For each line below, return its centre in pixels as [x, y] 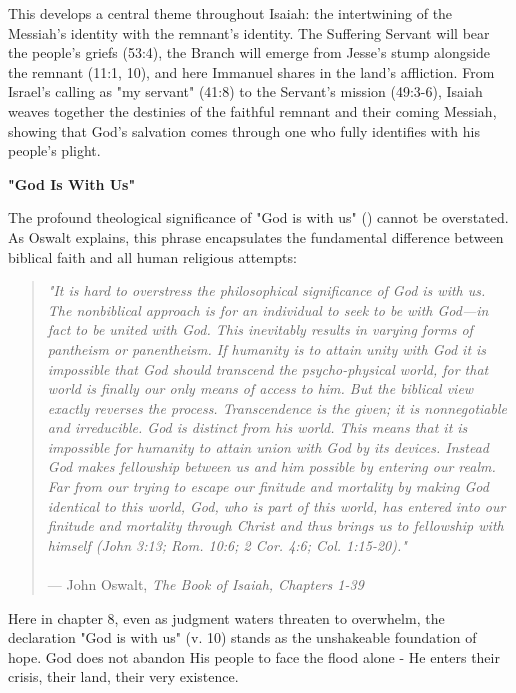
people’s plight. [54, 150]
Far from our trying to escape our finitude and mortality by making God [268, 486]
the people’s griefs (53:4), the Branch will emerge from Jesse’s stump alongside [249, 52]
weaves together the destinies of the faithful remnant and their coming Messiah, [252, 110]
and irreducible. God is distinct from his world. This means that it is [257, 427]
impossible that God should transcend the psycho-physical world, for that [268, 368]
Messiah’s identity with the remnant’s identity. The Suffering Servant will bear [249, 32]
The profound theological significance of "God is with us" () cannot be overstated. [258, 217]
